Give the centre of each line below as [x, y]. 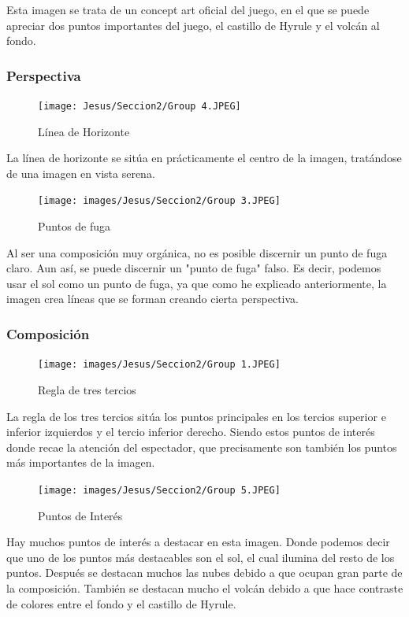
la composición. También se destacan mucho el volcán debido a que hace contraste [205, 587]
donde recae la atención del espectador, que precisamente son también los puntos [202, 447]
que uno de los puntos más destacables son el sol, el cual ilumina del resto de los [201, 557]
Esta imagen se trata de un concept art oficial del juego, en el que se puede [188, 9]
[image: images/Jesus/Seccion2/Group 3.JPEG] [159, 201]
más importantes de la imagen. [81, 462]
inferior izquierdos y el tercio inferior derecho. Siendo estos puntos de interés [191, 432]
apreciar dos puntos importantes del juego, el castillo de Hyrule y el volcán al [193, 25]
